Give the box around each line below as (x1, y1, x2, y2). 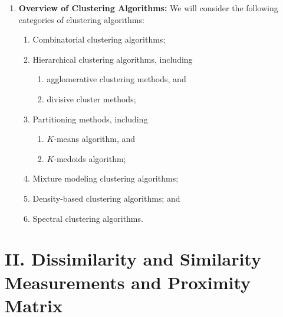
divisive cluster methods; (47, 92, 136, 105)
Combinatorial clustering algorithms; (32, 33, 166, 46)
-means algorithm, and (54, 132, 136, 145)
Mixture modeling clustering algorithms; (32, 172, 179, 185)
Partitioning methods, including (32, 112, 148, 125)
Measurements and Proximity (5, 270, 251, 294)
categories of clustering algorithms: (18, 13, 144, 25)
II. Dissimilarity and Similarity (5, 247, 261, 271)
